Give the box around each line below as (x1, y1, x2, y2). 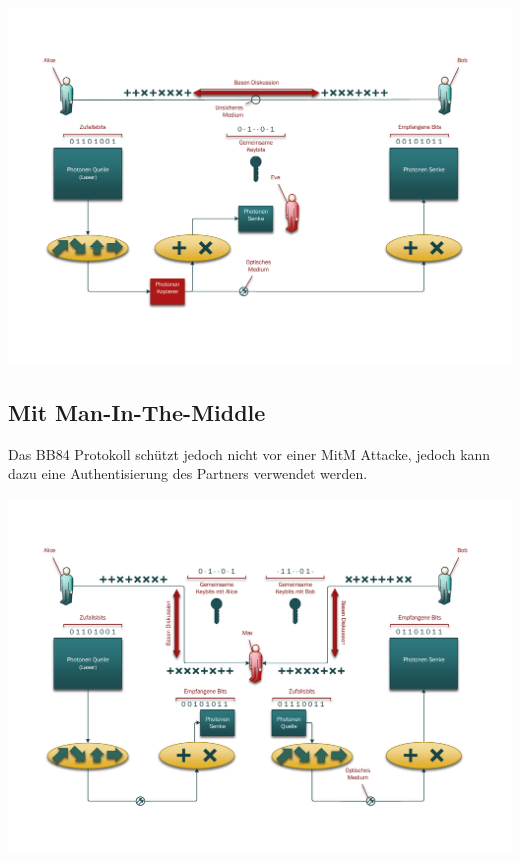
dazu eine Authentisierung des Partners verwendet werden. (8, 463, 368, 484)
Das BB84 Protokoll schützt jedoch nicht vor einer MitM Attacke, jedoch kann (8, 443, 491, 464)
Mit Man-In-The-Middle (8, 396, 266, 427)
